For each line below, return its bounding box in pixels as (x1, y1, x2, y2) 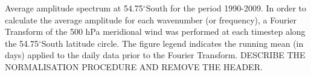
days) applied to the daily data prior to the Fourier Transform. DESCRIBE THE (5, 49, 306, 61)
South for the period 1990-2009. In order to (146, 2, 307, 14)
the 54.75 (5, 37, 39, 49)
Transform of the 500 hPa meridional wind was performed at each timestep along (5, 25, 306, 38)
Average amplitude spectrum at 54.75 (5, 2, 143, 14)
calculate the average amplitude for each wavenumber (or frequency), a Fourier (5, 13, 297, 26)
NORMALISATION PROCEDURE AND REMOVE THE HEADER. (5, 60, 263, 73)
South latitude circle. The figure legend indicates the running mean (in (41, 37, 304, 49)
